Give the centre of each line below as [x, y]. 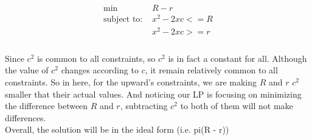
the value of [27, 70]
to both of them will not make [237, 106]
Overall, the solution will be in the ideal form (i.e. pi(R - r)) [117, 129]
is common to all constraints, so [96, 58]
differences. [26, 117]
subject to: [123, 20]
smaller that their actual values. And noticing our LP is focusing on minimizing [153, 94]
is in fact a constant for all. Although [237, 58]
